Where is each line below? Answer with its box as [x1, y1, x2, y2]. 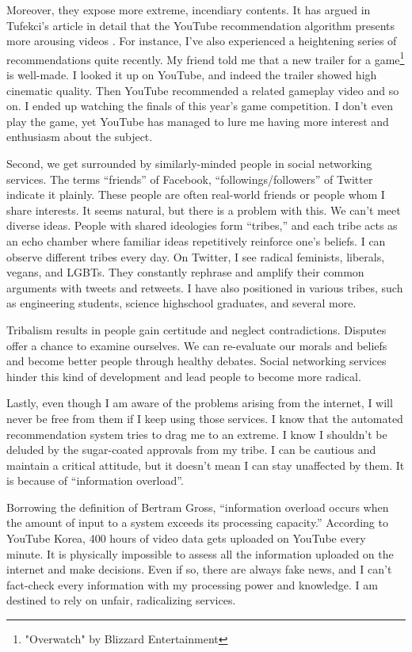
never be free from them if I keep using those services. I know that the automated [6, 410, 403, 426]
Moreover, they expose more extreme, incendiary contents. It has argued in [6, 2, 371, 17]
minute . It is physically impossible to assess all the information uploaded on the [6, 545, 394, 562]
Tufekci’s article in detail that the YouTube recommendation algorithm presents [6, 17, 395, 33]
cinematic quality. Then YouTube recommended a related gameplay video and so [6, 82, 399, 98]
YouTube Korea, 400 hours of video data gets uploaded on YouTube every [6, 530, 366, 547]
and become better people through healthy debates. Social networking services [6, 353, 387, 369]
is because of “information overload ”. [6, 472, 184, 489]
